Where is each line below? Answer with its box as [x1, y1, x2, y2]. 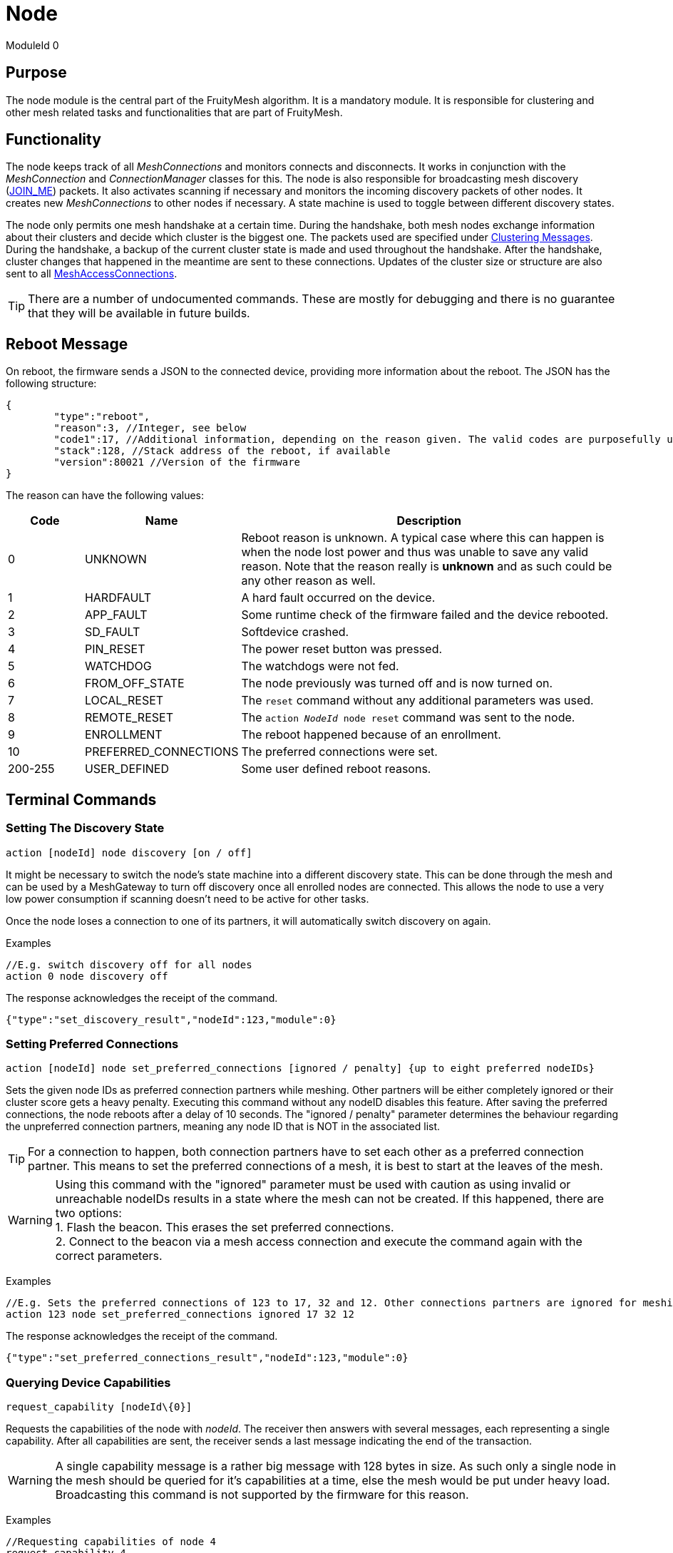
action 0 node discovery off [6, 970, 168, 982]
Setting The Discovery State [6, 821, 165, 836]
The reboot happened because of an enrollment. [241, 727, 501, 742]
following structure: [6, 377, 97, 390]
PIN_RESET [84, 642, 145, 657]
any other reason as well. [241, 573, 376, 588]
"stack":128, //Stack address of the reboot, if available [53, 445, 391, 457]
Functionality [6, 130, 101, 149]
